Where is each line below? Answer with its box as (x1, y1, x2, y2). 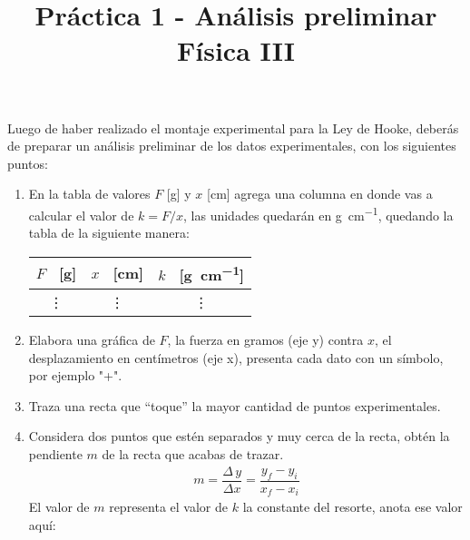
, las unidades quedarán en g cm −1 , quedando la (183, 202, 454, 224)
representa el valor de (109, 497, 229, 516)
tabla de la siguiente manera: (28, 223, 190, 242)
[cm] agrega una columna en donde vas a (207, 184, 433, 203)
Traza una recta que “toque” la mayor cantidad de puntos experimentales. (28, 396, 441, 415)
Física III (177, 32, 295, 69)
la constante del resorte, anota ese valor (242, 497, 463, 516)
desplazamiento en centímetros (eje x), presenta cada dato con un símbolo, (28, 348, 444, 367)
